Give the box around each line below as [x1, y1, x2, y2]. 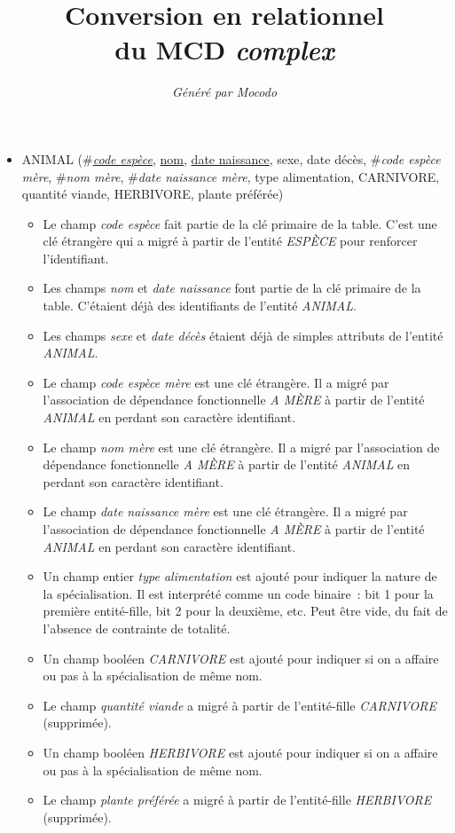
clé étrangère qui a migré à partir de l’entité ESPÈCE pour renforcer [43, 232, 418, 250]
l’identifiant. [43, 248, 109, 267]
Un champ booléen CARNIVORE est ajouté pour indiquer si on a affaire [43, 648, 439, 667]
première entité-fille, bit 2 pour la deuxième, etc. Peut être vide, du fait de [43, 601, 448, 620]
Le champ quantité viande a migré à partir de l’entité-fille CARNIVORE [43, 695, 436, 714]
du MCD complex [114, 31, 334, 68]
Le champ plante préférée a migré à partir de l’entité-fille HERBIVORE [43, 790, 432, 809]
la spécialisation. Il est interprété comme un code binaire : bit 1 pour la [43, 584, 434, 602]
